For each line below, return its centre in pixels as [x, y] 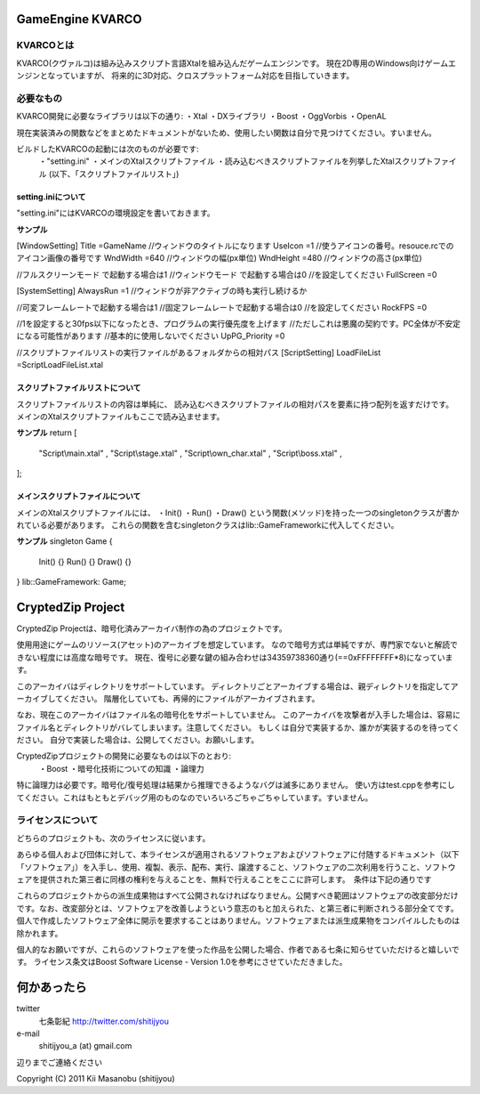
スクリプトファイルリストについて [79, 388]
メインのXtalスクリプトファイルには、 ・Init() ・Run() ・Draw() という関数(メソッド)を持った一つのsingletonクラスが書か [238, 513]
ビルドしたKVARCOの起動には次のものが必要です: [108, 149]
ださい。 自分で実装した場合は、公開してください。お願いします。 [138, 740]
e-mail [28, 1033]
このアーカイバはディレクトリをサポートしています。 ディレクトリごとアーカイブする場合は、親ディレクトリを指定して [233, 686]
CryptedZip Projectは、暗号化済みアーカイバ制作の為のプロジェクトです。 [152, 628]
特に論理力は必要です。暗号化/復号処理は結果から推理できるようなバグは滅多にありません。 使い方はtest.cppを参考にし [236, 785]
